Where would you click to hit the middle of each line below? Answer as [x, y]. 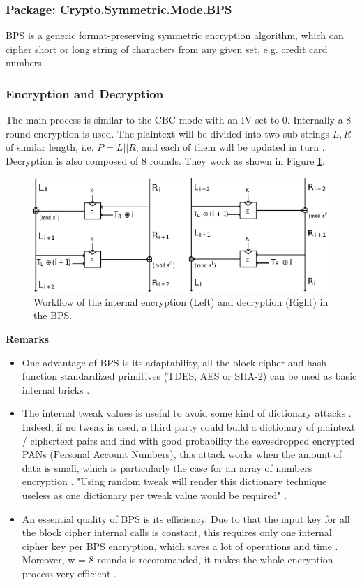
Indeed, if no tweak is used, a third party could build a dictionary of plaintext [189, 427]
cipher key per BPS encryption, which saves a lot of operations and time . [180, 546]
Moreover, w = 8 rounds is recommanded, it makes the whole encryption [178, 560]
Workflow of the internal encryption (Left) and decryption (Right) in [181, 301]
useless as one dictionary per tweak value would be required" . [154, 495]
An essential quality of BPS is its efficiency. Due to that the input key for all [186, 518]
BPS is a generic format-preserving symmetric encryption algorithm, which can [175, 35]
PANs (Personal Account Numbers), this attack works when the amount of [182, 454]
